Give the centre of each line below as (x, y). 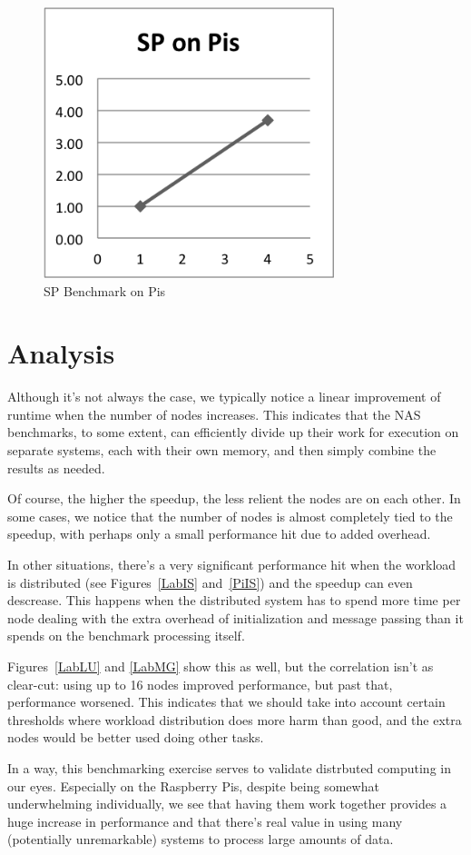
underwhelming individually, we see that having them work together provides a (227, 804)
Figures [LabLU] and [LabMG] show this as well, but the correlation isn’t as (221, 666)
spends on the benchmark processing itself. (126, 636)
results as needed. (56, 467)
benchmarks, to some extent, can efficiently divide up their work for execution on (233, 432)
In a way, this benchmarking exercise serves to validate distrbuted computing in (229, 767)
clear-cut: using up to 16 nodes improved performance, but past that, (200, 684)
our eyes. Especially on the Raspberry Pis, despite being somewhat (193, 785)
